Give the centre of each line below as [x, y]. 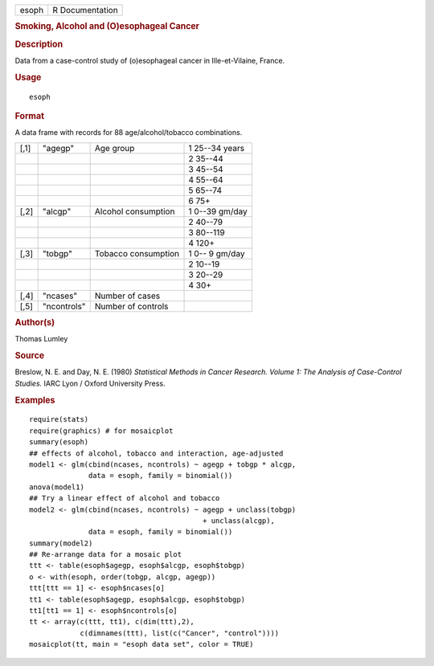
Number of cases [127, 296]
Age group [115, 148]
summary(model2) [61, 543]
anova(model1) [57, 487]
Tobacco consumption [137, 253]
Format [29, 116]
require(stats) [59, 419]
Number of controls [131, 306]
